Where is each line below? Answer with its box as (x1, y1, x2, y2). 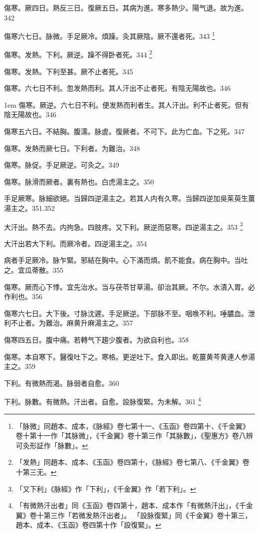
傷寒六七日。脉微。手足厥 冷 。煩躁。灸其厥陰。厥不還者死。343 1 (4, 29, 215, 41)
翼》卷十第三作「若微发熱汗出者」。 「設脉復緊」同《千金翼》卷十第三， (15, 510, 252, 520)
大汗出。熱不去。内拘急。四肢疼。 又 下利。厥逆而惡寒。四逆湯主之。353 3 (4, 220, 243, 232)
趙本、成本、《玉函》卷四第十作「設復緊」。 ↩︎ (15, 520, 161, 530)
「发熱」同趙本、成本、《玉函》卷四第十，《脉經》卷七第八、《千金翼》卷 (15, 457, 250, 467)
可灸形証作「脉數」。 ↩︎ (15, 440, 88, 450)
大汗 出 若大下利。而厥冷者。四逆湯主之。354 (4, 238, 147, 248)
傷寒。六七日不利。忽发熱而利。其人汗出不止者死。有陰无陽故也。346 (4, 83, 231, 93)
